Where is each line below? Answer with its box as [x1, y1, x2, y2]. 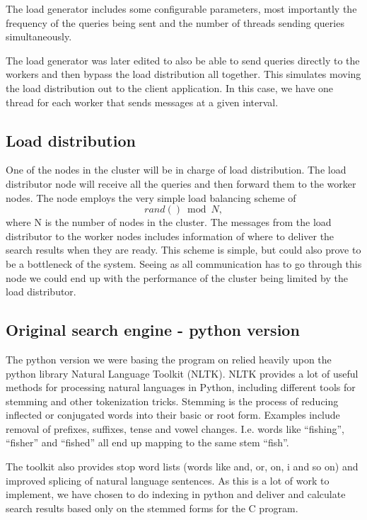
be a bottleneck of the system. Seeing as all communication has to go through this [6, 256, 362, 271]
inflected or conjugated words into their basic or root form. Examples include [6, 407, 340, 422]
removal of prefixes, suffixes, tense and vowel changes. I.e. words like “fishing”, [6, 421, 344, 436]
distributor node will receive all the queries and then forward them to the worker [6, 176, 356, 191]
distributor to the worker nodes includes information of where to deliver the [6, 228, 334, 243]
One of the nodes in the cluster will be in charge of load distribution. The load [6, 162, 346, 177]
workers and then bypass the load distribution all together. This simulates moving [6, 67, 361, 81]
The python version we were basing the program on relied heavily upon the [6, 351, 332, 366]
